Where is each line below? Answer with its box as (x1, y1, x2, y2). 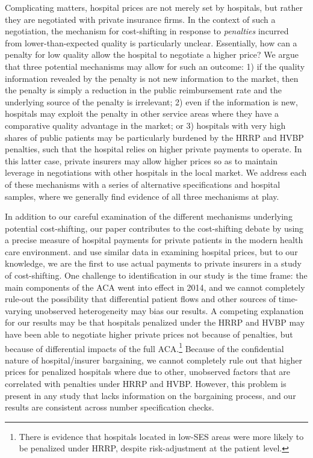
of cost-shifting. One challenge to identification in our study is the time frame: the (5, 269, 308, 282)
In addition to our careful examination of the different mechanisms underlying (5, 210, 293, 223)
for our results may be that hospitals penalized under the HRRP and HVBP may (5, 316, 305, 329)
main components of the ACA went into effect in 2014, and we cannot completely (5, 280, 305, 293)
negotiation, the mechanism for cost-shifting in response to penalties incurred (5, 25, 289, 37)
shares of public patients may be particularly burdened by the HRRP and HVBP (5, 131, 304, 143)
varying (5, 304, 33, 317)
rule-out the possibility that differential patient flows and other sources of (5, 292, 276, 305)
